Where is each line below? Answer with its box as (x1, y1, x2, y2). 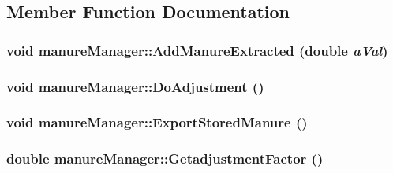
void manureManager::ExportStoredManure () (6, 112, 308, 132)
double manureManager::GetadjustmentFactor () (6, 149, 324, 168)
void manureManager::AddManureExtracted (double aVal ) (6, 40, 388, 60)
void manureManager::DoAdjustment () (6, 76, 264, 96)
